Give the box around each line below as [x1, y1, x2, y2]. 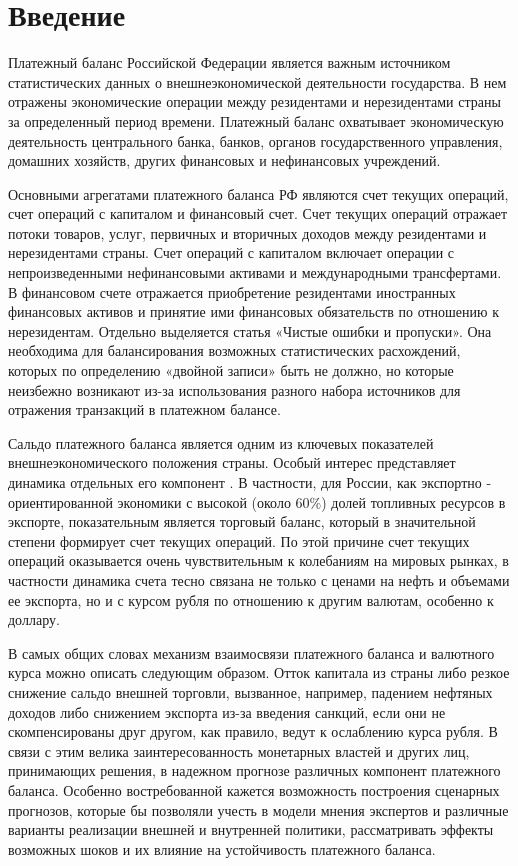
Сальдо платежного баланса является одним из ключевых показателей [8, 432, 434, 453]
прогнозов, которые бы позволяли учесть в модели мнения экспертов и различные [8, 799, 509, 820]
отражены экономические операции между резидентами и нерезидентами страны [8, 91, 501, 112]
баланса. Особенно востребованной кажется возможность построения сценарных [8, 779, 500, 800]
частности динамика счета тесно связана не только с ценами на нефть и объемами [8, 569, 510, 590]
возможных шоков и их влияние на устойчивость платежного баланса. [8, 838, 436, 859]
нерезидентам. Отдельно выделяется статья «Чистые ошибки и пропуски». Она [8, 320, 492, 341]
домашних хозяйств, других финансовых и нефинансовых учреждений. [8, 150, 441, 171]
